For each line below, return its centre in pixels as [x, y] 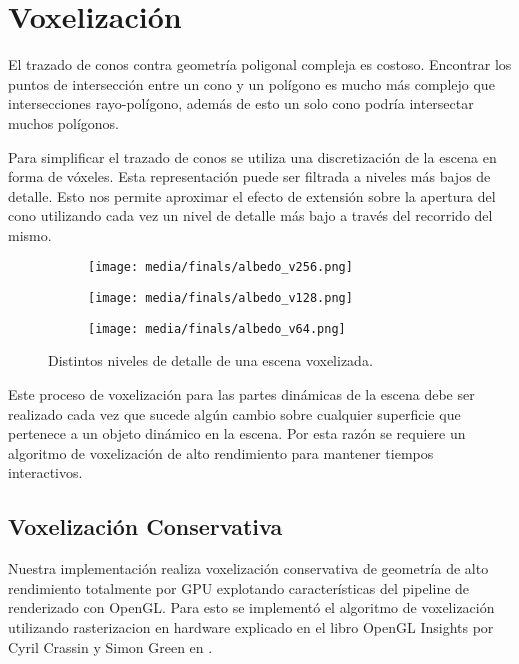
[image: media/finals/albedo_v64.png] [217, 328]
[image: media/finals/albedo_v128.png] [220, 298]
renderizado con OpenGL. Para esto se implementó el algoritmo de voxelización [251, 607]
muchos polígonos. [63, 122]
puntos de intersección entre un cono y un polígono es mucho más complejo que [251, 83]
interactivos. [45, 472]
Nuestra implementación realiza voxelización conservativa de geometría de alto [248, 568]
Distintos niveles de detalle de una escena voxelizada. [210, 360]
